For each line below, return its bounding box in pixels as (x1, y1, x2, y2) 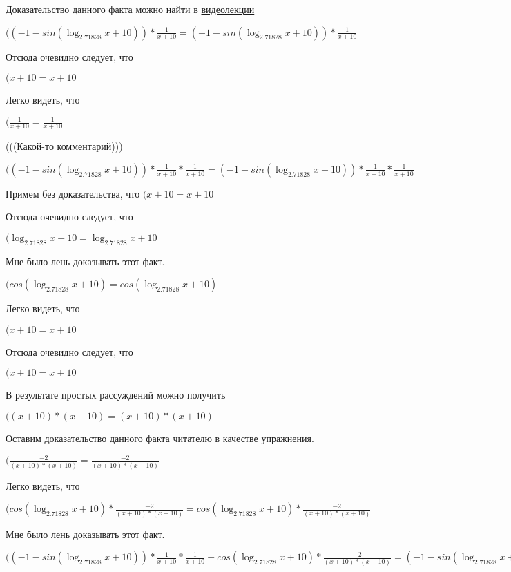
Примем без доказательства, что (6, 186, 140, 200)
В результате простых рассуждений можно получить (6, 388, 226, 402)
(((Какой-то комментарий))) (6, 139, 123, 153)
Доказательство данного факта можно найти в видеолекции (6, 2, 255, 16)
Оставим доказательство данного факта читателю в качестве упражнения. (6, 431, 314, 446)
